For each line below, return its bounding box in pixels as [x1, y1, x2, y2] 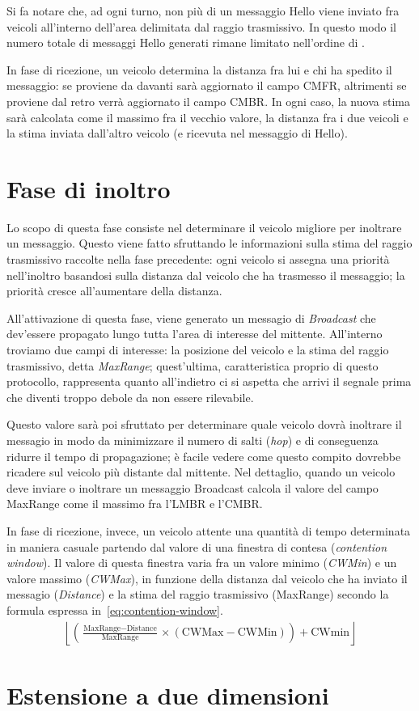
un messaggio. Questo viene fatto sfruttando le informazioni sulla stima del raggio [6, 235, 413, 252]
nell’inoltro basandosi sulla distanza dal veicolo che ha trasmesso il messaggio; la [6, 266, 405, 283]
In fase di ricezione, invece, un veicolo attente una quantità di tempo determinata [6, 522, 411, 539]
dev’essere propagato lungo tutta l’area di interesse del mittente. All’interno [6, 325, 383, 342]
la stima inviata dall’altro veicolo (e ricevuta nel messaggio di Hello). [6, 125, 348, 142]
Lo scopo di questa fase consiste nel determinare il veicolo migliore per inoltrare [6, 218, 402, 235]
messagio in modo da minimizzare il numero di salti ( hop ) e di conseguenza [6, 432, 379, 448]
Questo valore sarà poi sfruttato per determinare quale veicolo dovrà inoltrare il [6, 416, 402, 433]
